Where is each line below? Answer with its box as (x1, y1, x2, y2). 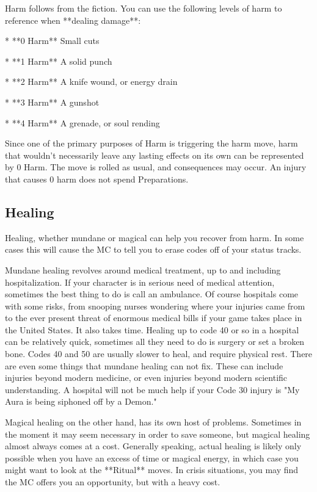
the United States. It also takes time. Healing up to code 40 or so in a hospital (5, 323, 299, 336)
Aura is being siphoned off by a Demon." (5, 395, 157, 408)
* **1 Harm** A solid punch (5, 54, 112, 67)
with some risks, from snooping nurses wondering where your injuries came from (5, 299, 305, 312)
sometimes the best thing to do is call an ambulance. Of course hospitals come (5, 288, 299, 300)
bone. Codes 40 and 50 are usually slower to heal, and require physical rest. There (5, 347, 313, 360)
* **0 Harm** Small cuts (5, 34, 100, 47)
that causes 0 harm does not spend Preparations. (5, 172, 189, 185)
